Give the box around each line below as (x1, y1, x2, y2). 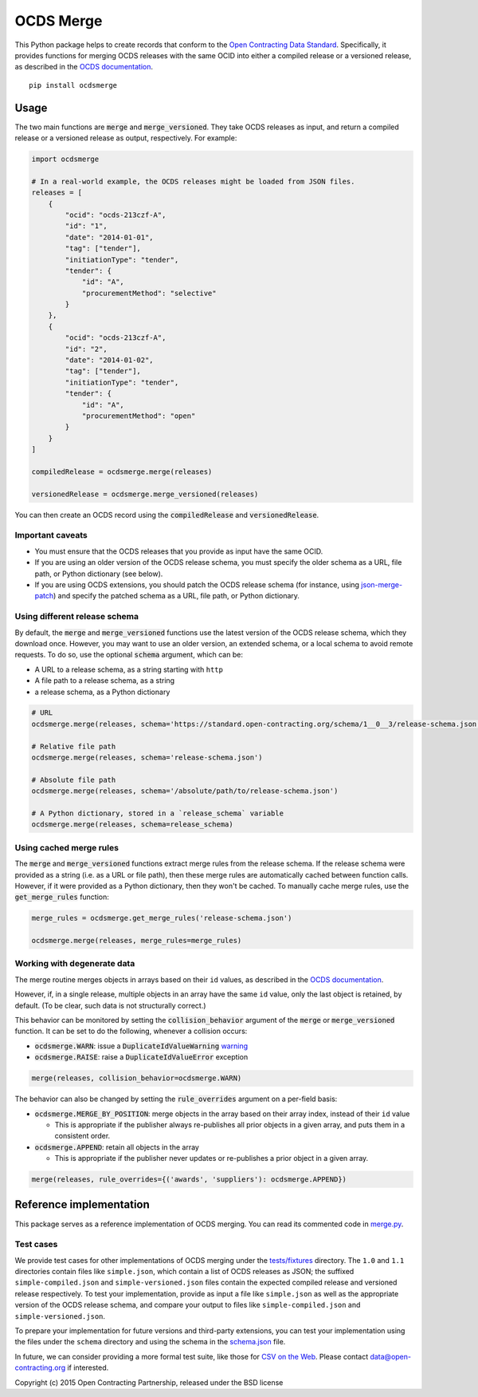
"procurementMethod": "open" (81, 411, 196, 420)
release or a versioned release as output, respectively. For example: (14, 133, 237, 143)
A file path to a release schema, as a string (34, 676, 175, 685)
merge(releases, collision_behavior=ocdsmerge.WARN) (31, 1074, 242, 1083)
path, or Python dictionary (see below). (34, 569, 163, 578)
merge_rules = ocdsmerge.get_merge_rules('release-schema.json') (31, 914, 292, 923)
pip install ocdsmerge (29, 81, 118, 89)
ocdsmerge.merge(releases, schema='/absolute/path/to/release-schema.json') (31, 787, 339, 795)
